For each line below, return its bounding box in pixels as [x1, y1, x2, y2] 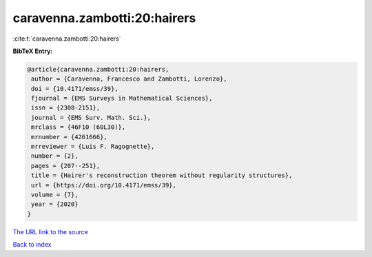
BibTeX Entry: [12, 47, 53, 55]
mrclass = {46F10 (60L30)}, [31, 123, 126, 131]
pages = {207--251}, [31, 162, 101, 169]
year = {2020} [31, 201, 79, 208]
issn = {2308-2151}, [31, 104, 101, 112]
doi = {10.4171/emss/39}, [31, 85, 118, 92]
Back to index [12, 240, 52, 249]
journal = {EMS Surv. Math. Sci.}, [31, 114, 152, 121]
